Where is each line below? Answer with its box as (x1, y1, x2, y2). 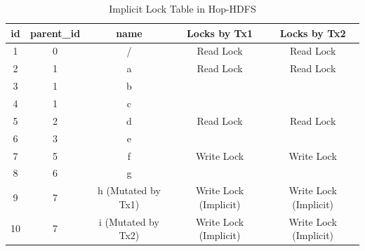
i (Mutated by (98, 214, 159, 229)
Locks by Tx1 (187, 25, 253, 40)
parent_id (30, 25, 81, 40)
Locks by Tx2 (279, 25, 346, 40)
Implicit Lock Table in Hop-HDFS (109, 1, 256, 15)
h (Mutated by (98, 183, 161, 198)
